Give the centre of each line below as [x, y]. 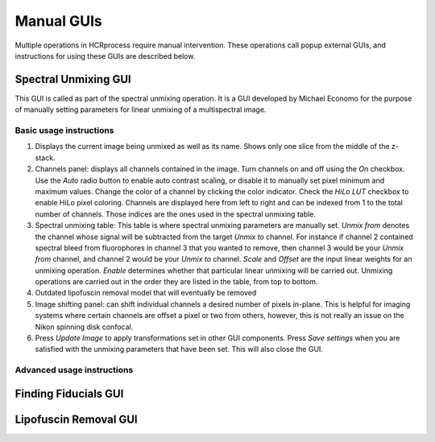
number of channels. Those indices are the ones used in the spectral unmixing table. [176, 214]
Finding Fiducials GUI [69, 393]
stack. [45, 158]
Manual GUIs [58, 21]
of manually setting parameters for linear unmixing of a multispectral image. [141, 109]
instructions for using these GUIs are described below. [105, 56]
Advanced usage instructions [74, 370]
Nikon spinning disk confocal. [84, 327]
